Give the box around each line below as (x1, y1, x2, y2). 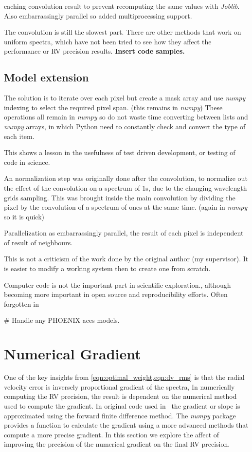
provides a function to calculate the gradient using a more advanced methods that (4, 420, 249, 430)
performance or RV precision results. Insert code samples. (4, 46, 185, 56)
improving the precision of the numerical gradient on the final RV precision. (4, 439, 230, 449)
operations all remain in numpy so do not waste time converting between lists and (4, 112, 248, 122)
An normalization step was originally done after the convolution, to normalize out (4, 173, 248, 183)
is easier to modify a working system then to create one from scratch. (4, 263, 211, 274)
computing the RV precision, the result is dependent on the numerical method (4, 391, 237, 401)
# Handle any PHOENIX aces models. (4, 315, 120, 325)
